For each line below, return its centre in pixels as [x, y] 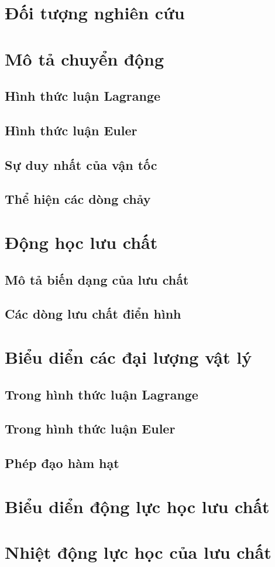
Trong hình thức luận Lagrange [102, 394]
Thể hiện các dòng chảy [78, 199]
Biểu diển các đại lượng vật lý [128, 357]
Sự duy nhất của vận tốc [81, 164]
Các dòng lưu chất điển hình [93, 314]
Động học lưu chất [81, 242]
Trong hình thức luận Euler [90, 428]
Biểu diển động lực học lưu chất [137, 506]
